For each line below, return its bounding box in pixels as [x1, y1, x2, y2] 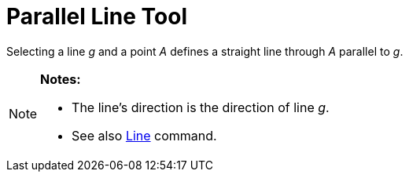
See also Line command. [72, 127, 217, 143]
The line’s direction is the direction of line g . [72, 99, 330, 115]
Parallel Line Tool [6, 3, 187, 30]
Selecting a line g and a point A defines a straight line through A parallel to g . [6, 44, 403, 58]
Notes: [40, 71, 81, 87]
